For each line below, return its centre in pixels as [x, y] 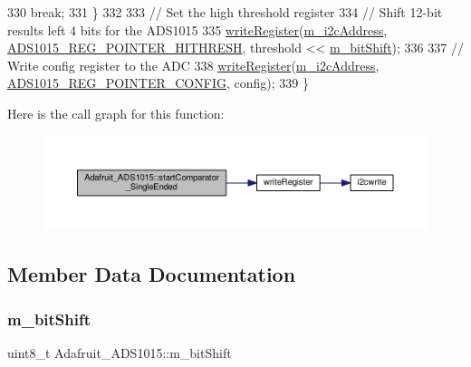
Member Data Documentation [152, 274]
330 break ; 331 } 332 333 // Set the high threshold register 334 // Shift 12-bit [225, 12]
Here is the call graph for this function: [116, 113]
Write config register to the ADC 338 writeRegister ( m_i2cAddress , [193, 65]
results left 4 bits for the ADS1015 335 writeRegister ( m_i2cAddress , [197, 29]
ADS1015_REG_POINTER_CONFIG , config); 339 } [158, 83]
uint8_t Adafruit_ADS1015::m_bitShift [120, 353]
